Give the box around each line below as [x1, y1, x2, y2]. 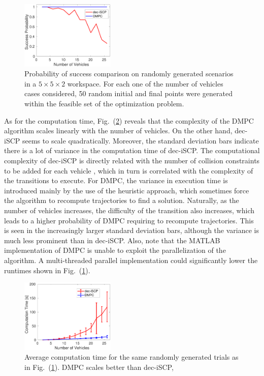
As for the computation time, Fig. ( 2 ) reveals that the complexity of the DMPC [4, 115, 254, 126]
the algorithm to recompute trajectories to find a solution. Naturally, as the [4, 195, 239, 206]
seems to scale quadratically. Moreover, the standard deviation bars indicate [22, 135, 259, 146]
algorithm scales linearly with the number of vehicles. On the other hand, [4, 125, 233, 136]
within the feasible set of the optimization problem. [24, 98, 184, 109]
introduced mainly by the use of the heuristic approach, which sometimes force [4, 185, 249, 195]
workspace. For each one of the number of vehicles [67, 78, 223, 89]
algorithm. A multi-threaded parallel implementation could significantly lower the [4, 254, 258, 265]
